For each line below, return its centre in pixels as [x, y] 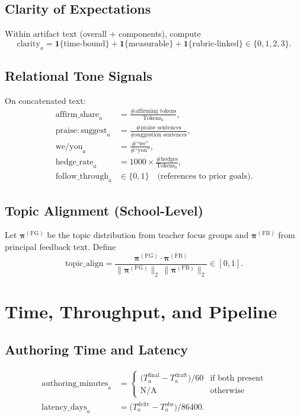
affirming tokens [156, 111]
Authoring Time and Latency [97, 349]
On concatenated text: [45, 100]
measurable [149, 44]
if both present [237, 379]
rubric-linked [216, 44]
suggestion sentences [161, 134]
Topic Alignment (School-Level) [104, 210]
